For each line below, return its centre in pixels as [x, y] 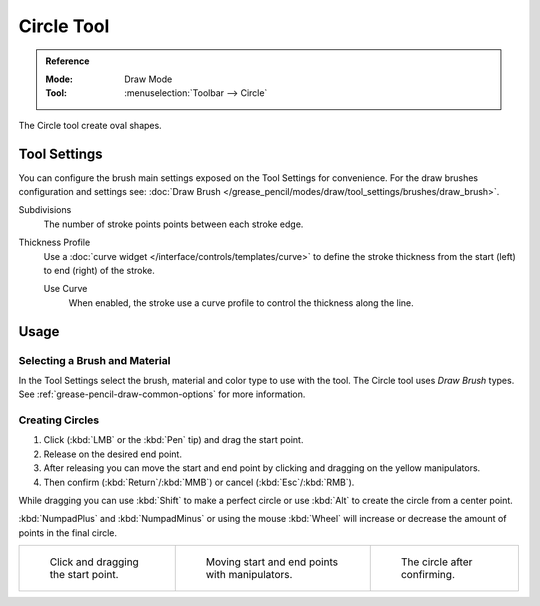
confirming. [427, 575]
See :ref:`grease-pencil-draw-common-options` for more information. [162, 394]
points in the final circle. [68, 532]
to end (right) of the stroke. [99, 270]
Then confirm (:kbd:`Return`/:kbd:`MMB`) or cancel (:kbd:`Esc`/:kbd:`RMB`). [199, 482]
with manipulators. [249, 575]
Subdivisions [45, 210]
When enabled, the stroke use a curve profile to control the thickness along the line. [241, 302]
